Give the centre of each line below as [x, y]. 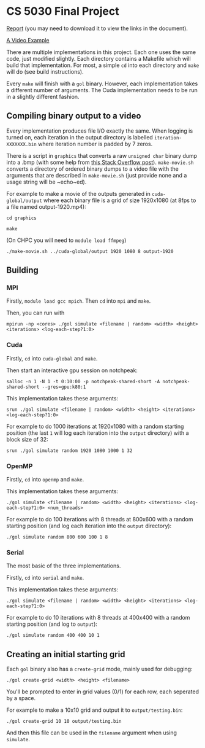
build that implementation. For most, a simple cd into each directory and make [103, 65]
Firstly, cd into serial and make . [45, 578]
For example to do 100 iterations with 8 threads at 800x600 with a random [100, 520]
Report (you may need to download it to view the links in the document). [97, 28]
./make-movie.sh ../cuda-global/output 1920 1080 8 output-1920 [90, 251]
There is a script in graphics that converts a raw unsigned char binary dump [102, 155]
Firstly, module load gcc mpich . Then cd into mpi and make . [79, 301]
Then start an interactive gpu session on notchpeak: [72, 370]
